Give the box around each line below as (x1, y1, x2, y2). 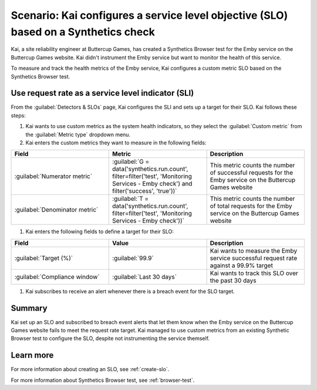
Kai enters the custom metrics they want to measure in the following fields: (25, 139, 207, 146)
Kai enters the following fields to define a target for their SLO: (25, 228, 174, 235)
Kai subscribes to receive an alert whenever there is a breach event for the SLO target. (25, 288, 235, 295)
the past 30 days (210, 276, 257, 284)
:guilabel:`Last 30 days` (112, 273, 177, 281)
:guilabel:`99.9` (112, 254, 154, 262)
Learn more (11, 350, 54, 361)
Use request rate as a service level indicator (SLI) (11, 88, 194, 98)
